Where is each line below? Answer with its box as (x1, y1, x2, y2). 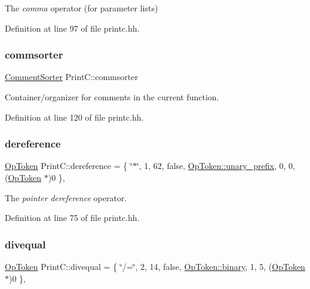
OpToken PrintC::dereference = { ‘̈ (5, 159, 133, 172)
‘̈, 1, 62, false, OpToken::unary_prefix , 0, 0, (136, 159, 295, 172)
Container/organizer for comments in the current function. (5, 91, 219, 103)
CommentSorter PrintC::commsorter (5, 70, 138, 83)
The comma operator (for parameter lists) (5, 2, 158, 14)
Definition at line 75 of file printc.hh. (5, 211, 140, 224)
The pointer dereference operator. (5, 191, 127, 204)
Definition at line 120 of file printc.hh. (5, 110, 144, 123)
